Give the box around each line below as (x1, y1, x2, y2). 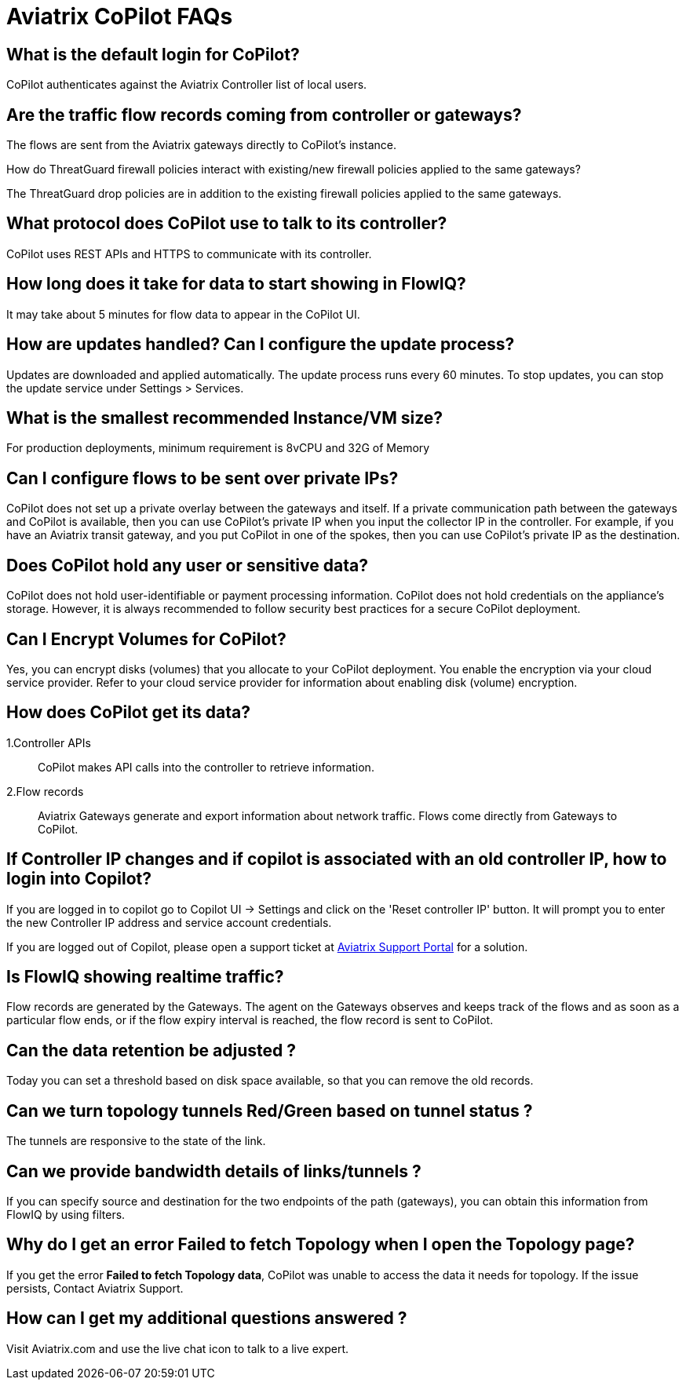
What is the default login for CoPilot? (6, 44, 300, 64)
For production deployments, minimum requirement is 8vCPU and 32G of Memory (6, 441, 430, 455)
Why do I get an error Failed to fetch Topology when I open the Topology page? (6, 1235, 635, 1255)
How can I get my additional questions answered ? (6, 1308, 407, 1329)
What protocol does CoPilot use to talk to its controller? (6, 213, 447, 234)
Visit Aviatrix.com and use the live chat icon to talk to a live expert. (6, 1341, 348, 1355)
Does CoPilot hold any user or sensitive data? (6, 555, 368, 575)
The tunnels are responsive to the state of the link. (6, 1134, 266, 1148)
